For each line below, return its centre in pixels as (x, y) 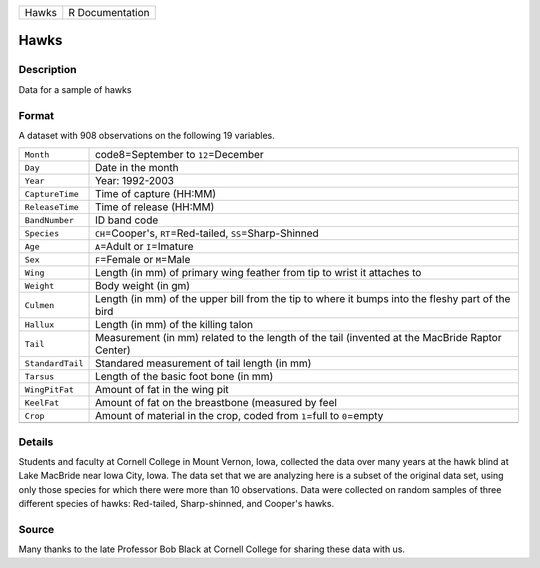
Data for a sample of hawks (75, 89)
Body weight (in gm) (142, 286)
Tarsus (39, 376)
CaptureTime (51, 193)
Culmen (39, 305)
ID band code (127, 220)
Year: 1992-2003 (135, 181)
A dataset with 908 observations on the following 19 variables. (146, 135)
